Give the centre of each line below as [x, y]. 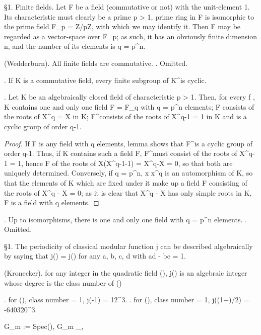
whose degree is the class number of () [63, 282]
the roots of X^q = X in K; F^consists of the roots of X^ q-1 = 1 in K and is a [125, 116]
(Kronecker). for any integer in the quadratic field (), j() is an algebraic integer [126, 273]
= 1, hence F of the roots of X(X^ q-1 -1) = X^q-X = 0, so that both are [121, 163]
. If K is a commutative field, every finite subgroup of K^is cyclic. [105, 80]
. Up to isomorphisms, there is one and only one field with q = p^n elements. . [125, 219]
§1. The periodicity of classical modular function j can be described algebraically [128, 246]
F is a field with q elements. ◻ [52, 202]
